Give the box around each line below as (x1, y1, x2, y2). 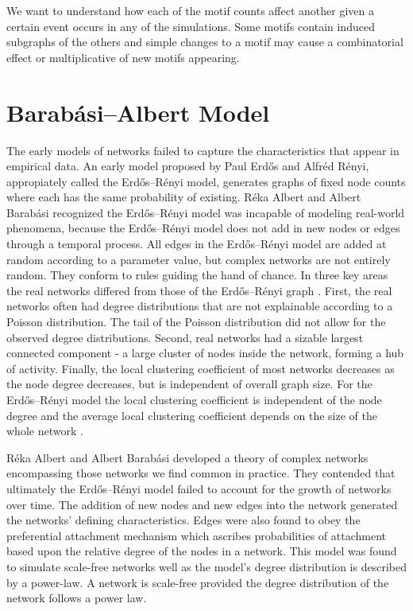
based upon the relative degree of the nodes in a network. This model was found (6, 543, 397, 559)
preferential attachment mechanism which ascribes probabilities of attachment (6, 527, 387, 543)
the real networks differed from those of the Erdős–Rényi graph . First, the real (6, 282, 392, 298)
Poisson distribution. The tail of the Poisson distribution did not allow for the (6, 313, 386, 330)
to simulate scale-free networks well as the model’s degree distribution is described (6, 558, 407, 574)
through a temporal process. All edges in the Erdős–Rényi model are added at (6, 235, 387, 252)
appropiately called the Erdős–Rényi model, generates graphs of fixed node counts (6, 173, 406, 189)
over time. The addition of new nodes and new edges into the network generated (6, 496, 398, 512)
